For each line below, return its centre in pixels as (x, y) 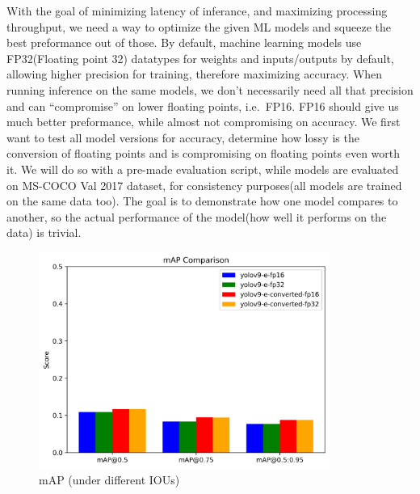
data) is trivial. (44, 232)
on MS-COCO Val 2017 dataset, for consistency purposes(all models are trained (204, 185)
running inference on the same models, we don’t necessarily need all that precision (210, 89)
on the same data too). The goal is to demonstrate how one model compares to (202, 201)
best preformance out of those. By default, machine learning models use (184, 42)
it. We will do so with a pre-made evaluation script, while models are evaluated (203, 169)
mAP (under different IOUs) (109, 480)
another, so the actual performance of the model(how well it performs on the (197, 216)
